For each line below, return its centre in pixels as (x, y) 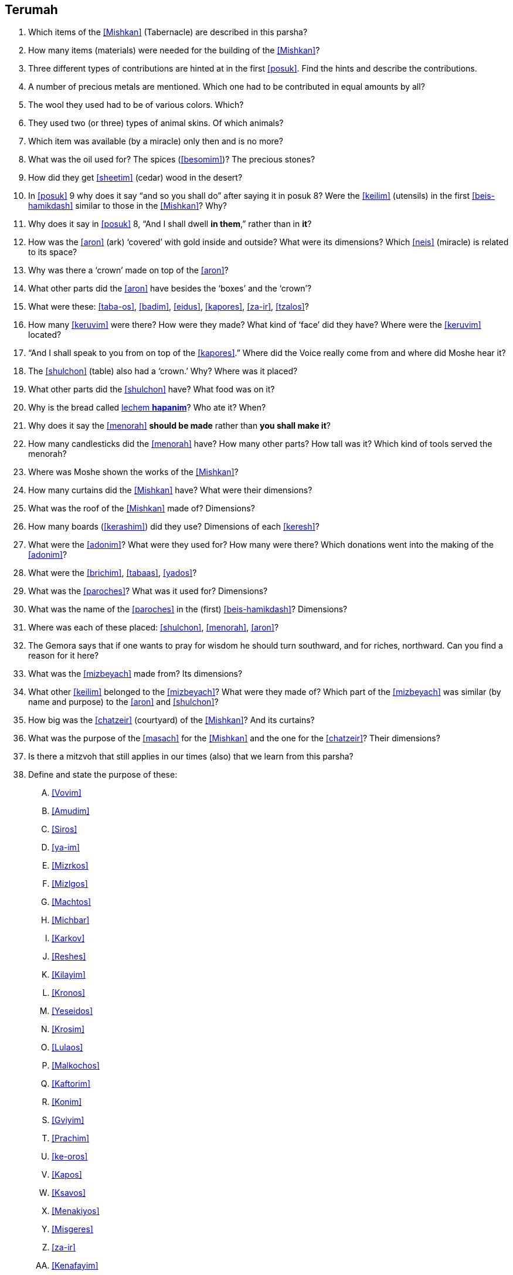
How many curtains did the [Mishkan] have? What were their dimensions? (170, 490)
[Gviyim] (68, 1120)
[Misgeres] (72, 1229)
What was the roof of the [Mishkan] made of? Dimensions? (142, 508)
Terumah (31, 10)
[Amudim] (71, 811)
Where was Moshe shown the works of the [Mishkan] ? (133, 472)
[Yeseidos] (72, 1011)
